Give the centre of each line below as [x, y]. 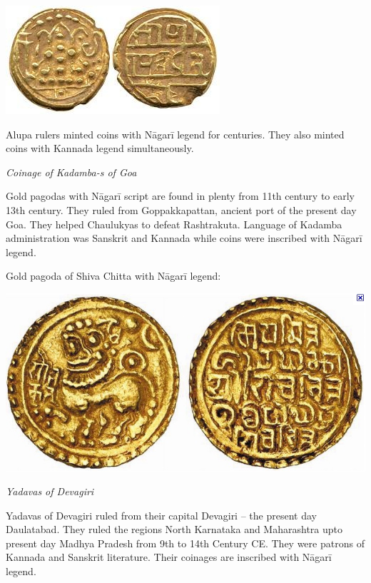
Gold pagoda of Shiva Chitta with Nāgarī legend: [113, 276]
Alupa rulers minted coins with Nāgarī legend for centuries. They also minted [175, 134]
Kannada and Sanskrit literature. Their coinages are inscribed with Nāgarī [169, 557]
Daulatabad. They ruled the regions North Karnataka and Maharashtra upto [174, 529]
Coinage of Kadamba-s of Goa [71, 172]
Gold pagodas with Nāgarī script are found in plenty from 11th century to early [180, 196]
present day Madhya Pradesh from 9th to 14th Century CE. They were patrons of [185, 543]
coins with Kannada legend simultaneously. [100, 148]
